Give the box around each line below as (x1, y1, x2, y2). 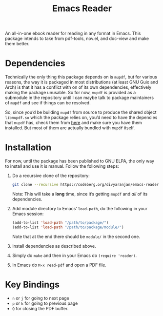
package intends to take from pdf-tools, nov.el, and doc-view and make (5, 36, 149, 41)
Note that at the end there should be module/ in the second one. (12, 234, 141, 239)
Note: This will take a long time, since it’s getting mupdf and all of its (12, 191, 148, 197)
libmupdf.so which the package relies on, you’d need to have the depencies (5, 115, 158, 120)
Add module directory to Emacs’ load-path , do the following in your (12, 205, 148, 211)
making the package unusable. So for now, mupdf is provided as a (5, 90, 136, 96)
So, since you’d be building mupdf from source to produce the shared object (5, 109, 157, 115)
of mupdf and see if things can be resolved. (5, 100, 91, 106)
